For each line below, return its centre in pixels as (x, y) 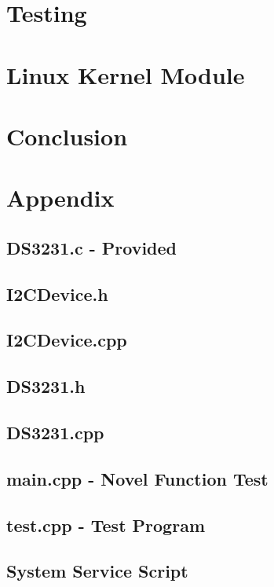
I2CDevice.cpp (67, 340)
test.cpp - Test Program (106, 525)
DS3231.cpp (55, 433)
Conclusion (67, 136)
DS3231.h (46, 386)
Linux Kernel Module (126, 74)
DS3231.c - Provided (92, 247)
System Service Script (97, 571)
